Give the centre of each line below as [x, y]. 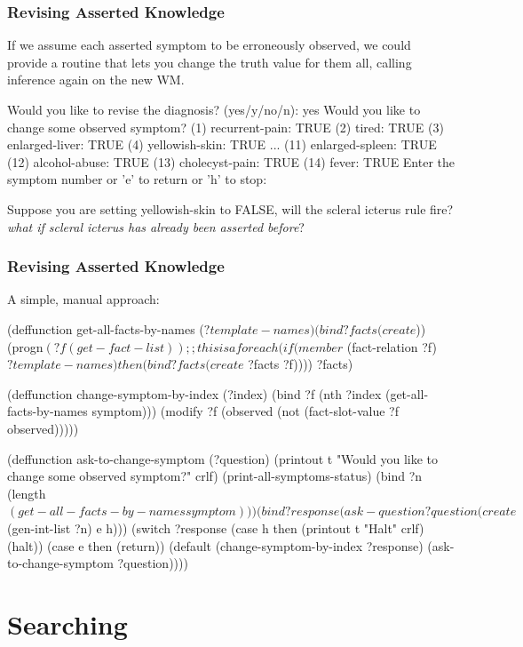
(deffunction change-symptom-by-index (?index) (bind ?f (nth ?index [194, 393]
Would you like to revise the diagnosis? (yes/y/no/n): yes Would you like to [214, 109]
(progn [25, 346]
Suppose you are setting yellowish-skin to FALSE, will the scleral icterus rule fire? [230, 208]
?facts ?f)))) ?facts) [301, 364]
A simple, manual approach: [83, 299]
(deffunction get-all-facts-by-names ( [106, 328]
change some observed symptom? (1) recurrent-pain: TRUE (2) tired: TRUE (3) [226, 127]
